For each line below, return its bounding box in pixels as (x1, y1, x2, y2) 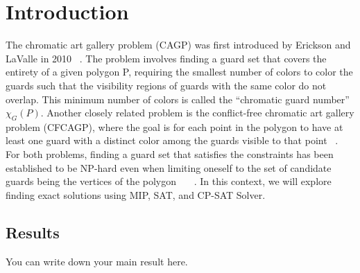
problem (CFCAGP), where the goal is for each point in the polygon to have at (6, 119, 343, 134)
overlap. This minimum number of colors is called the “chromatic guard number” (6, 91, 350, 106)
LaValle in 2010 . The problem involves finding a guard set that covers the (6, 51, 327, 65)
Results (6, 221, 60, 243)
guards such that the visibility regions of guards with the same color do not (6, 78, 327, 92)
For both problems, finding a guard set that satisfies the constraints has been (6, 147, 334, 161)
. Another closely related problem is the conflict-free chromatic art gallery (40, 105, 354, 120)
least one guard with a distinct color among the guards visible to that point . (6, 133, 338, 148)
